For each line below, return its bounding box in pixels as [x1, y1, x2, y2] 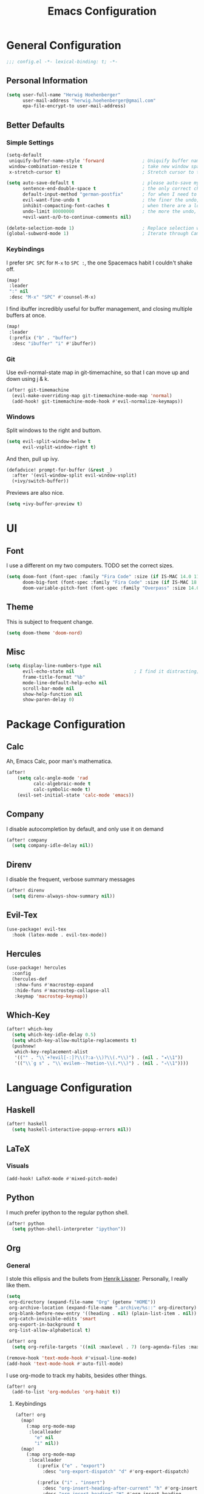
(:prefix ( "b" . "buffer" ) [8, 335, 78, 341]
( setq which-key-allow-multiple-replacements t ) [12, 1038, 137, 1044]
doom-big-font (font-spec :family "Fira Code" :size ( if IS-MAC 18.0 [22, 579, 202, 586]
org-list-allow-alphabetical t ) [8, 1327, 91, 1334]
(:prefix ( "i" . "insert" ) [37, 1479, 106, 1485]
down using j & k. [6, 375, 50, 382]
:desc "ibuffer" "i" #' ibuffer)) [12, 340, 97, 347]
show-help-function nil [22, 691, 83, 697]
